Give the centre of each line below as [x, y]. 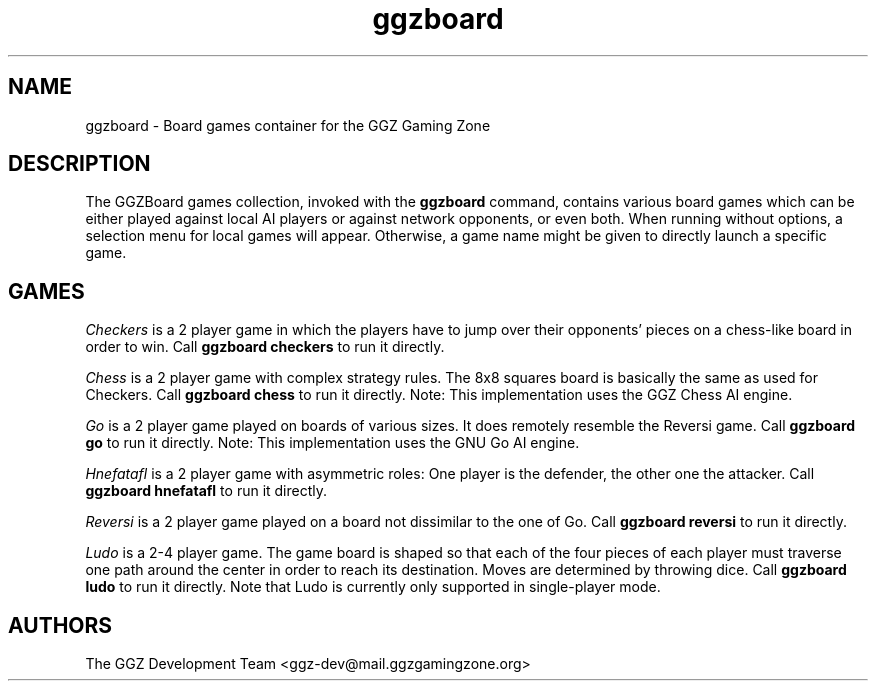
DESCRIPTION [79, 164]
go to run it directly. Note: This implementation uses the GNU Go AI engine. [332, 443]
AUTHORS [60, 625]
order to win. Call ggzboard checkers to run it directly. [265, 347]
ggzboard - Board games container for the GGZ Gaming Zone [288, 125]
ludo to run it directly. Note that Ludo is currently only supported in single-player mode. [373, 587]
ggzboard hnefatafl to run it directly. [206, 491]
